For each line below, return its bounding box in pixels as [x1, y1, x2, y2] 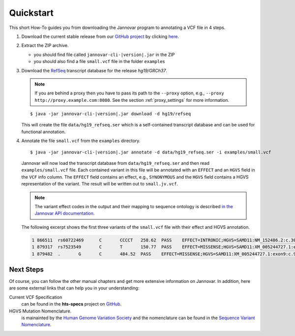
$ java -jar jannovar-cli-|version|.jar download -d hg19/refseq [30, 111, 191, 117]
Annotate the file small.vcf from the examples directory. [21, 138, 141, 144]
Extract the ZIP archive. [21, 42, 69, 49]
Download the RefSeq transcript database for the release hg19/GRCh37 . [21, 67, 167, 73]
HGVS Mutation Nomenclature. [9, 308, 72, 314]
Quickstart [9, 7, 54, 18]
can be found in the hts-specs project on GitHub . [21, 301, 122, 307]
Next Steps [9, 265, 44, 274]
